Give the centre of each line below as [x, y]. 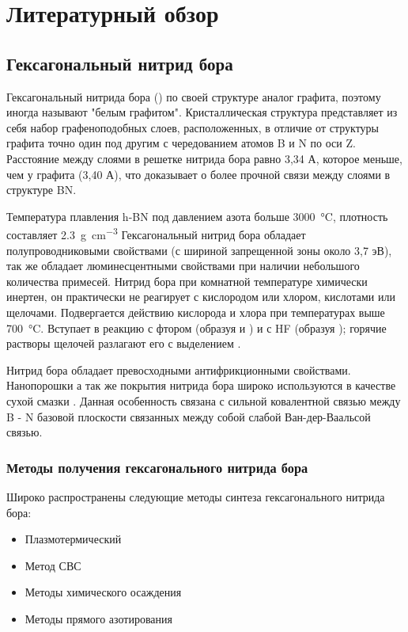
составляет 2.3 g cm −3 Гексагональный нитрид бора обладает [156, 233]
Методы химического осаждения [103, 592]
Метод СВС [53, 565]
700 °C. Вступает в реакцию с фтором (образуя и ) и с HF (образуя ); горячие [196, 327]
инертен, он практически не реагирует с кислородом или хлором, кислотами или [201, 297]
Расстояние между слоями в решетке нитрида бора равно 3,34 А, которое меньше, [204, 158]
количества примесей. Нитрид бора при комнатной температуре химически [187, 281]
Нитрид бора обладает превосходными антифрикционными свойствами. [179, 369]
